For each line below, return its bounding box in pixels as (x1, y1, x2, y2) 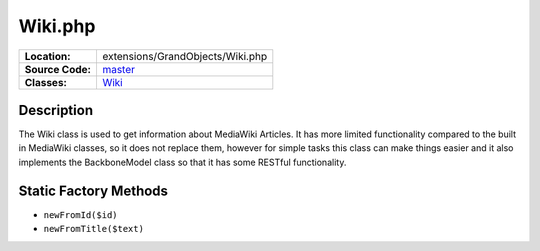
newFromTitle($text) (43, 223, 145, 235)
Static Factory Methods (18, 182, 169, 199)
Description (18, 101, 94, 119)
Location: (24, 49, 71, 63)
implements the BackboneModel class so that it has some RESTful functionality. (18, 156, 347, 168)
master (101, 62, 135, 76)
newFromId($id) (43, 209, 119, 220)
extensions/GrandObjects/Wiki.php (101, 49, 268, 63)
